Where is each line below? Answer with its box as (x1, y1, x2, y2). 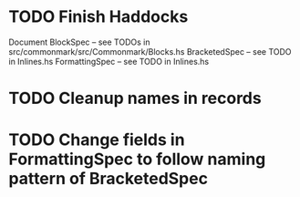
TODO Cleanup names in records (8, 88, 262, 109)
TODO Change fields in (8, 130, 185, 150)
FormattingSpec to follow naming (8, 149, 266, 170)
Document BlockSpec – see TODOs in (8, 36, 150, 47)
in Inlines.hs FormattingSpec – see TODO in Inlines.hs (8, 56, 210, 67)
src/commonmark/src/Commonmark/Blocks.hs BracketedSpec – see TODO (8, 46, 293, 57)
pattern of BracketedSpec (8, 169, 209, 189)
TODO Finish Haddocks (8, 6, 189, 27)
